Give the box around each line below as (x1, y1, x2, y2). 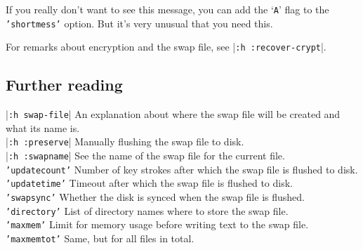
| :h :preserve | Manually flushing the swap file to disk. (6, 134, 244, 149)
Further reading (6, 74, 123, 96)
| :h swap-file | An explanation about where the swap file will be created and (6, 107, 341, 121)
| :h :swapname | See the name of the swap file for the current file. (6, 148, 285, 163)
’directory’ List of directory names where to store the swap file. (6, 203, 289, 218)
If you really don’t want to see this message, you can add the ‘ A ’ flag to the (6, 2, 329, 16)
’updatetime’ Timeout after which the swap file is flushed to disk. (6, 176, 293, 190)
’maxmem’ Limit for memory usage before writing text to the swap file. (6, 217, 309, 232)
